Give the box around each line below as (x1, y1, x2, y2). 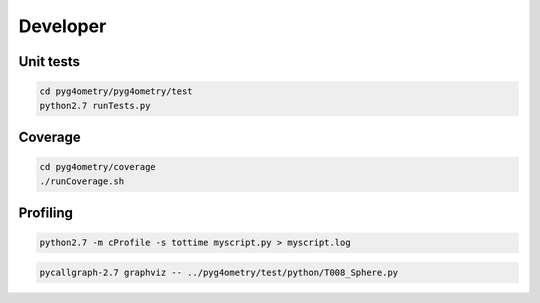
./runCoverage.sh (39, 175, 125, 187)
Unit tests (18, 53, 80, 70)
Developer (18, 15, 107, 37)
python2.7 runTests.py (39, 100, 151, 111)
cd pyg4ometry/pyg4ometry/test (39, 86, 194, 97)
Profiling (18, 204, 74, 221)
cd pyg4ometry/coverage (39, 161, 157, 173)
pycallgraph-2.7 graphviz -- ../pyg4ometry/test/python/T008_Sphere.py (39, 266, 399, 278)
